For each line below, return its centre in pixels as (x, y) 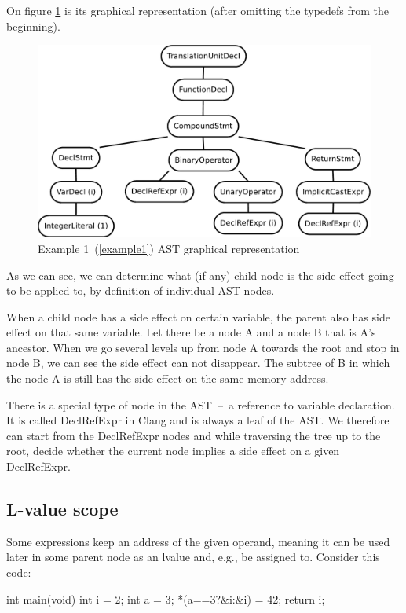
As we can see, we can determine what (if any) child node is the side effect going (200, 275)
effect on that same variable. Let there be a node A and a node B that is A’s (191, 332)
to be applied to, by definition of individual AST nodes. (141, 290)
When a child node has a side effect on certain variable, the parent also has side (198, 316)
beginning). (33, 26)
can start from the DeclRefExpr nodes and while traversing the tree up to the (194, 435)
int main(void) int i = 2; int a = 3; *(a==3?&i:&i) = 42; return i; (166, 598)
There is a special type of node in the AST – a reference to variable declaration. (201, 404)
